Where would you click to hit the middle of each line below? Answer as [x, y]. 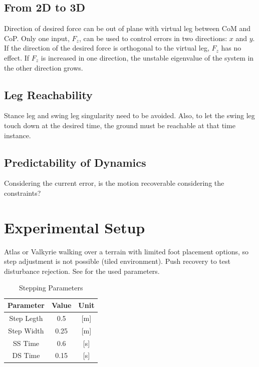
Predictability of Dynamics [75, 162]
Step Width [26, 330]
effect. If [17, 57]
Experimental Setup [75, 227]
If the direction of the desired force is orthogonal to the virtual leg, [107, 48]
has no [231, 48]
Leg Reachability [48, 94]
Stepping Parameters [51, 288]
